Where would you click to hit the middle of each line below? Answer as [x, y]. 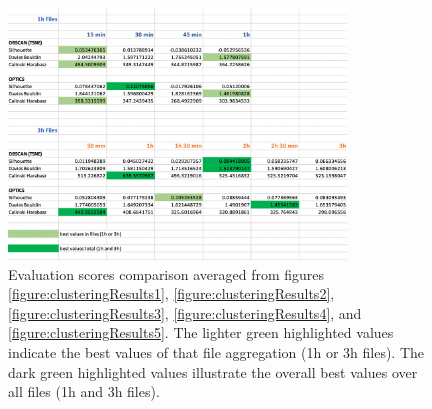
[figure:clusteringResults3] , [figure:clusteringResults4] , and [185, 312]
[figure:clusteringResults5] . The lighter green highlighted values [201, 332]
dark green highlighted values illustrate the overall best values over [213, 371]
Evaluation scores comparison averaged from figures [166, 273]
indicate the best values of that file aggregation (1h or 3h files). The [216, 352]
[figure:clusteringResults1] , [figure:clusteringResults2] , [171, 293]
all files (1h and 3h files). [84, 391]
